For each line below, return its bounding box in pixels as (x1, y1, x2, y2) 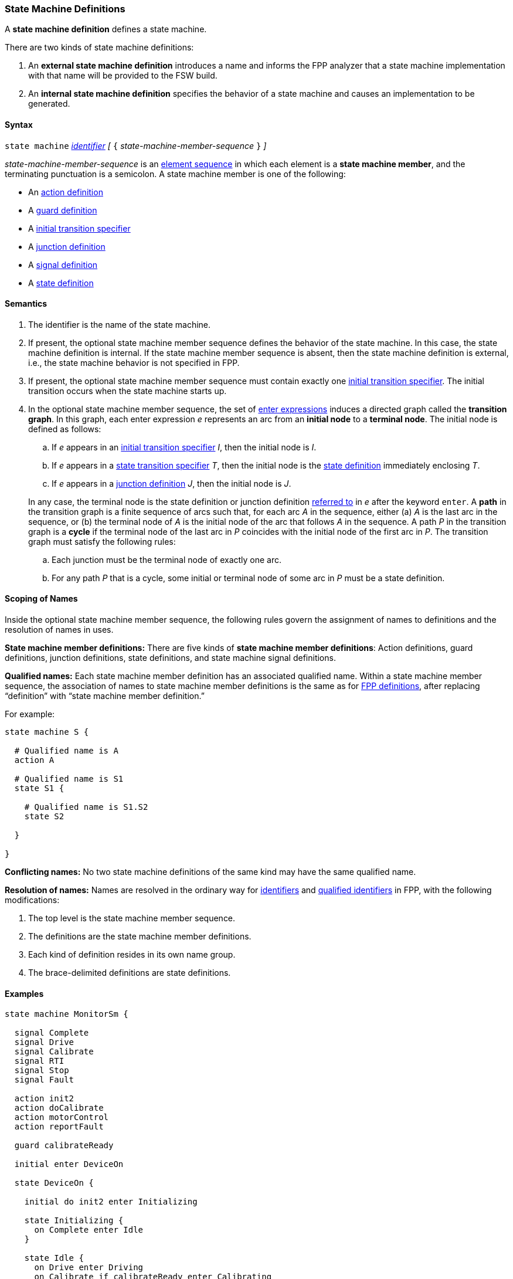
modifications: (5, 895, 60, 905)
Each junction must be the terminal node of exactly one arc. (52, 554, 282, 565)
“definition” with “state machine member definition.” (5, 691, 205, 701)
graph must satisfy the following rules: (28, 536, 176, 547)
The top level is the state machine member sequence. (28, 913, 236, 924)
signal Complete (14, 1028, 89, 1038)
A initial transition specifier (28, 223, 131, 233)
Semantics (5, 298, 47, 309)
